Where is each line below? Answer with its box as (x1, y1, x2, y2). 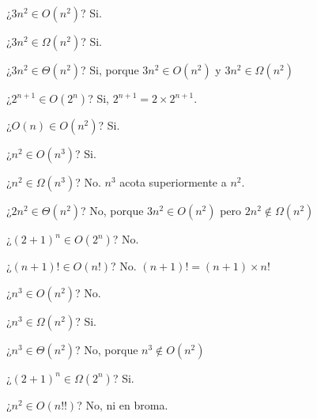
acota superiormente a (119, 174, 227, 190)
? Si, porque (81, 62, 139, 77)
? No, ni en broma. (77, 396, 168, 413)
